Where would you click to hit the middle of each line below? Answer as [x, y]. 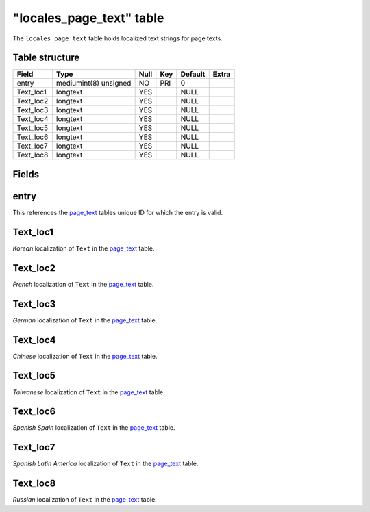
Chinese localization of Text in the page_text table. [85, 356]
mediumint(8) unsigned [94, 84]
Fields [26, 174]
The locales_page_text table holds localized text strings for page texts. [118, 38]
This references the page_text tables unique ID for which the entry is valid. [118, 212]
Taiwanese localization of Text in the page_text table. [89, 392]
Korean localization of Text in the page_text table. [84, 248]
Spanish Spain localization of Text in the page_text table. [94, 428]
